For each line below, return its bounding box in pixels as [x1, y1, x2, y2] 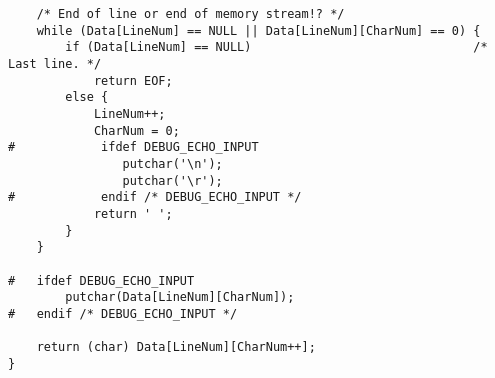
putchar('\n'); [122, 156, 223, 171]
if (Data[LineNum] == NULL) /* [65, 40, 488, 55]
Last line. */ [8, 56, 102, 71]
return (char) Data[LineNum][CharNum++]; [36, 340, 316, 355]
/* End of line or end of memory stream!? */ [36, 7, 345, 21]
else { [65, 90, 109, 105]
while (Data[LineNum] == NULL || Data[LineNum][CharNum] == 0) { [36, 23, 481, 38]
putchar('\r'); [122, 173, 223, 188]
